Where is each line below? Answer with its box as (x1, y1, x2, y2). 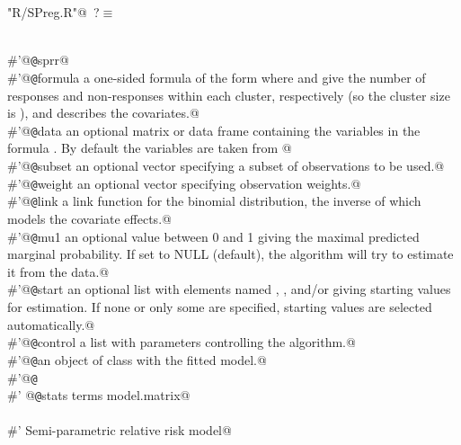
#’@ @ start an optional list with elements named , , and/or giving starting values (7, 280, 451, 298)
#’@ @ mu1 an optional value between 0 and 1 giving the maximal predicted (7, 227, 420, 245)
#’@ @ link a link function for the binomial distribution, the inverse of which (7, 191, 421, 210)
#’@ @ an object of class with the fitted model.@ (7, 350, 267, 369)
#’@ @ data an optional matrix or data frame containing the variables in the (7, 120, 421, 139)
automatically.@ (7, 315, 95, 334)
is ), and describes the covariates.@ (7, 103, 199, 122)
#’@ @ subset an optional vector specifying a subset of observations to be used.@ (7, 156, 445, 174)
